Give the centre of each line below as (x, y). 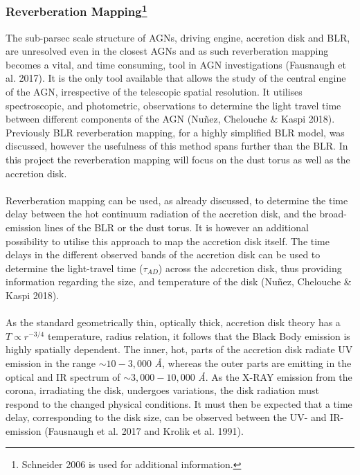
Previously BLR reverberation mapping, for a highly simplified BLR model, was (175, 132)
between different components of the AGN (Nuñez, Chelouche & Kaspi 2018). (170, 119)
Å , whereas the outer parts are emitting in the (253, 362)
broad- (333, 214)
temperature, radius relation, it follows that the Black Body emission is (199, 335)
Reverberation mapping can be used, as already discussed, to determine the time (177, 200)
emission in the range (51, 362)
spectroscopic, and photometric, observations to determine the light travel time (173, 105)
